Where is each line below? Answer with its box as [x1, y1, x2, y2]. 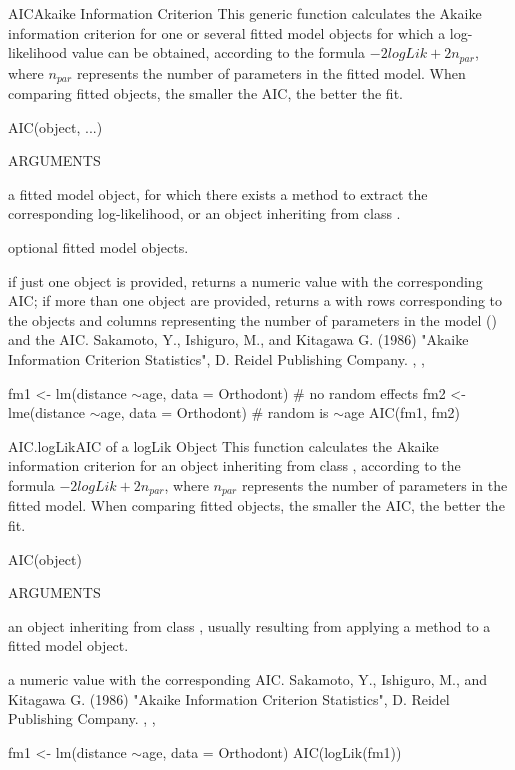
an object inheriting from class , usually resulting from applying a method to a [8, 615, 491, 636]
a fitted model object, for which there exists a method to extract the [8, 183, 428, 204]
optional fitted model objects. [8, 237, 189, 258]
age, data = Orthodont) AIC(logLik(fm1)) [142, 741, 402, 762]
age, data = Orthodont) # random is [100, 402, 329, 423]
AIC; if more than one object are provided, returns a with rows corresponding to [8, 290, 503, 311]
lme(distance [8, 402, 86, 423]
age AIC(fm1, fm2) [344, 402, 461, 423]
